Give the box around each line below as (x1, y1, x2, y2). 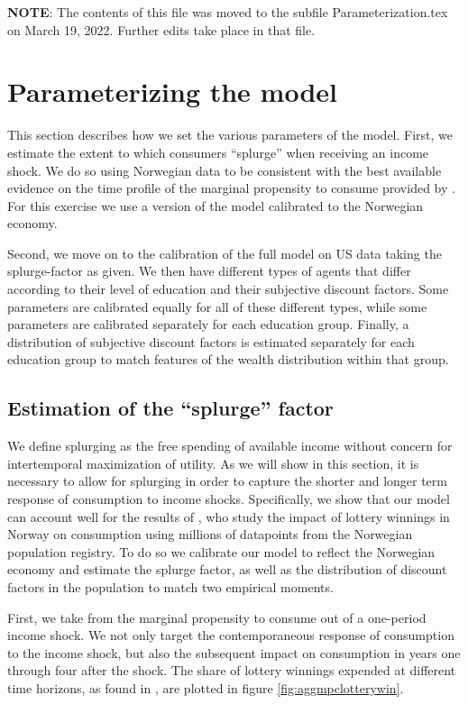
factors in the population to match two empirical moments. (7, 577, 334, 596)
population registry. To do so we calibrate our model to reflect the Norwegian (7, 542, 436, 561)
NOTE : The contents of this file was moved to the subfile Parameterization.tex (7, 3, 448, 21)
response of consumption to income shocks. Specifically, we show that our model (7, 489, 450, 508)
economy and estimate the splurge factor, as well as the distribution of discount (7, 560, 447, 579)
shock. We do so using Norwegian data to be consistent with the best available (7, 160, 442, 179)
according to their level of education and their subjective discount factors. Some (7, 279, 449, 298)
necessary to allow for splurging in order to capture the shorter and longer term (7, 471, 447, 490)
